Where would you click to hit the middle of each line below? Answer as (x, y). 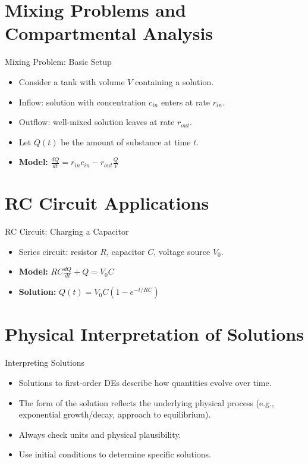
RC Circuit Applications (107, 203)
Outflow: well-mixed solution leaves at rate (97, 122)
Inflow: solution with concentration (82, 102)
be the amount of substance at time (126, 141)
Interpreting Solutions (45, 362)
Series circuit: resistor (58, 251)
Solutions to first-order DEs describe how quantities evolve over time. (145, 382)
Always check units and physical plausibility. (100, 434)
